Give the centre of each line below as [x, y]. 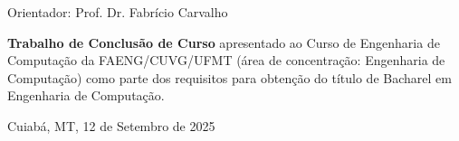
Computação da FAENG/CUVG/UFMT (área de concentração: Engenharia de [226, 60]
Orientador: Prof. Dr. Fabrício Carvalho [118, 12]
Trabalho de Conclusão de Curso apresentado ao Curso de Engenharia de [224, 42]
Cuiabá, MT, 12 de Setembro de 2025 [111, 125]
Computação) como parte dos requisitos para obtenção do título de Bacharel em [229, 77]
